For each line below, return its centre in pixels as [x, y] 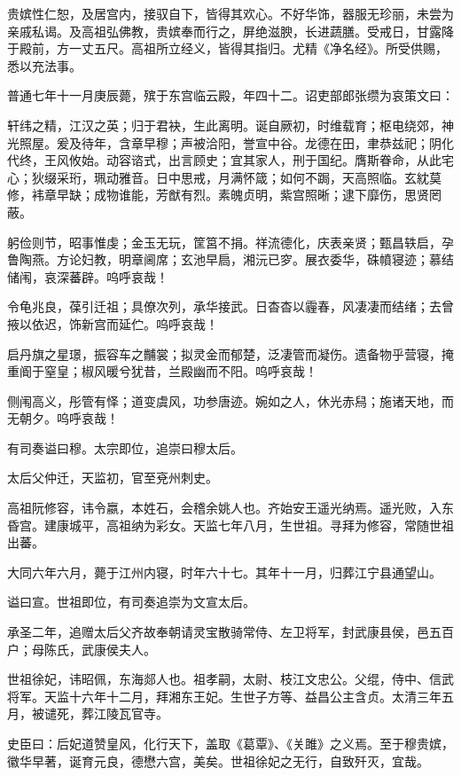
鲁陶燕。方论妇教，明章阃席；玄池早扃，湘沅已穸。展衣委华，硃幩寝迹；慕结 [230, 259]
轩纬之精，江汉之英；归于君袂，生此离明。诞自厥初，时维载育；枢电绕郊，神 [230, 125]
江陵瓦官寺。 [131, 713]
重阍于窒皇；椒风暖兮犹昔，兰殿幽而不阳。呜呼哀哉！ [162, 371]
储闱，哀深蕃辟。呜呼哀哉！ [88, 276]
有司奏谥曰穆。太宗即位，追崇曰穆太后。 [125, 447]
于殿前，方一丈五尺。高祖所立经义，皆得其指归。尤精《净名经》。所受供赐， [227, 48]
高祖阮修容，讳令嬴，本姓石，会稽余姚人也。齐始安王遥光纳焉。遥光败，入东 [230, 508]
